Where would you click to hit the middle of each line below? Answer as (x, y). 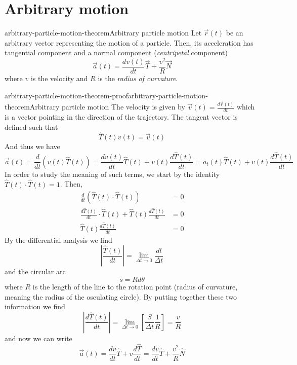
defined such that (31, 126)
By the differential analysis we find (58, 240)
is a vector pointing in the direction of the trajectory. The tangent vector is (121, 117)
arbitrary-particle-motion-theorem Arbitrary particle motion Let (103, 33)
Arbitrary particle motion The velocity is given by (107, 107)
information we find (35, 306)
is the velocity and (59, 78)
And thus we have (32, 146)
